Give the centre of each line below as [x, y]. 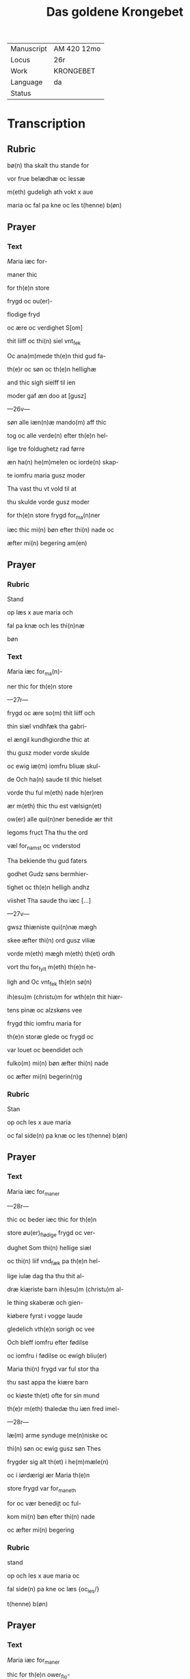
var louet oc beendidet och [45, 1049]
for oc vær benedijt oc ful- [44, 1503]
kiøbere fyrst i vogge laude [45, 1316]
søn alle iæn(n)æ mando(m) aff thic [57, 422]
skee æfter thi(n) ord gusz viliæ [51, 941]
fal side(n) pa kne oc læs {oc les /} [53, 1590]
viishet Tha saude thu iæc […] [49, 901]
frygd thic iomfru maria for [44, 1023]
